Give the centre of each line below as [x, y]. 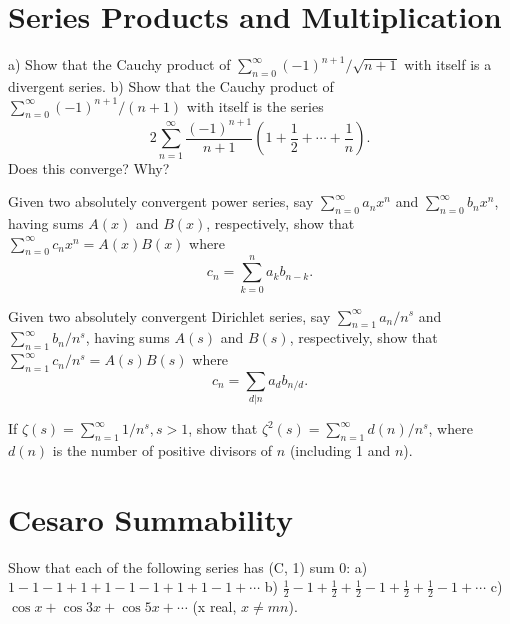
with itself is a [448, 64]
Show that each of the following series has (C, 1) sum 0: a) [188, 566]
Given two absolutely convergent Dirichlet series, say [169, 315]
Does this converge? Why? [89, 167]
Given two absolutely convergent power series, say [161, 201]
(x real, [214, 606]
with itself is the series [255, 105]
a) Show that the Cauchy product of [119, 64]
